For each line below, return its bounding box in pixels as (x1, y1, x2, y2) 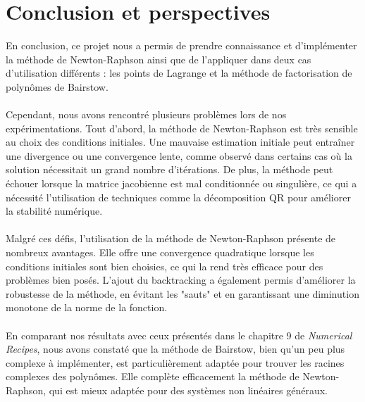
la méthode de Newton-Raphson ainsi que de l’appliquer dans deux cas (6, 51, 311, 66)
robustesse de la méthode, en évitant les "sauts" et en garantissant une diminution (6, 286, 359, 301)
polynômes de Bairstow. (6, 79, 109, 94)
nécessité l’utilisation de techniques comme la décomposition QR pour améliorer (6, 189, 351, 204)
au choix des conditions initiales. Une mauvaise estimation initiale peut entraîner (6, 134, 355, 149)
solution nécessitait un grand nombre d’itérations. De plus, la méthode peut (6, 162, 333, 177)
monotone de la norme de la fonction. (6, 300, 168, 315)
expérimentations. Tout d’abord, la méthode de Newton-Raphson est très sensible (6, 120, 358, 135)
